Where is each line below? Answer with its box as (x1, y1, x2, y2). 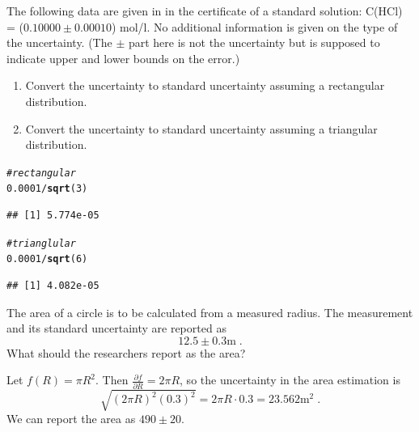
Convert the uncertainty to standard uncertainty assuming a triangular (25, 120, 378, 137)
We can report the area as (6, 410, 136, 427)
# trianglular (6, 237, 76, 249)
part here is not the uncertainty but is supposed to (128, 34, 380, 51)
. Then (95, 371, 129, 388)
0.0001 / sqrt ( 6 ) (6, 253, 88, 265)
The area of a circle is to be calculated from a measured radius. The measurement (6, 303, 413, 320)
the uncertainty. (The (6, 34, 112, 51)
